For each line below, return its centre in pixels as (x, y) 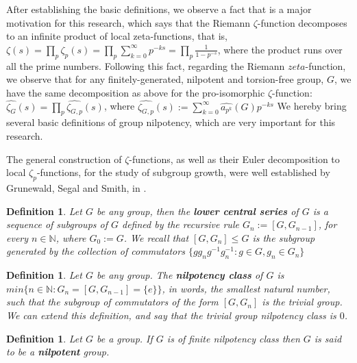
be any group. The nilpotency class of (180, 275)
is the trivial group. (302, 302)
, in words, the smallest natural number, (246, 288)
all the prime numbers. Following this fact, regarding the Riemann (146, 65)
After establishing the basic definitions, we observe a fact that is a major (159, 9)
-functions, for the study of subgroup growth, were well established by (183, 172)
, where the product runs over (280, 49)
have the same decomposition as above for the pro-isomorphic (136, 92)
